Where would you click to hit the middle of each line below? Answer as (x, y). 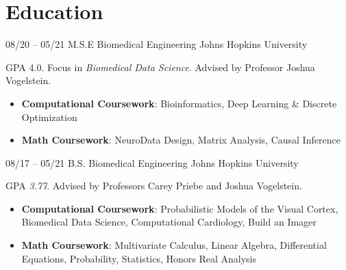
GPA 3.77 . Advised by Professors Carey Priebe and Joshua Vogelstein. (154, 186)
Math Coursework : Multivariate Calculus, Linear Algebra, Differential (174, 245)
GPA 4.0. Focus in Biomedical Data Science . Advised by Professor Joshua (160, 67)
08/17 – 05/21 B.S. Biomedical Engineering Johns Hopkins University (152, 162)
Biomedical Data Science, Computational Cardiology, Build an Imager (169, 222)
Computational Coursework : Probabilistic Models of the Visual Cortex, (180, 208)
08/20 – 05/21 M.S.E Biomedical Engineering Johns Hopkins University (157, 44)
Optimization (49, 117)
